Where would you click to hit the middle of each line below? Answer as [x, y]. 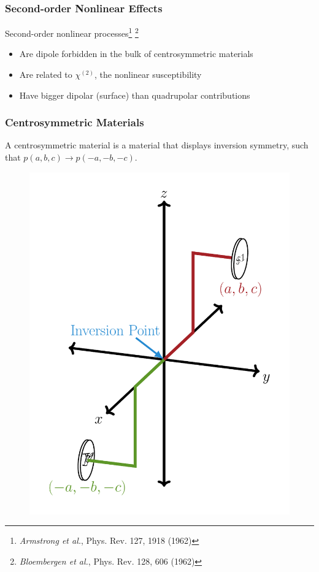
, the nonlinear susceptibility [148, 74]
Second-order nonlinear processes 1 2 [72, 32]
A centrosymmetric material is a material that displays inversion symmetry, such [157, 145]
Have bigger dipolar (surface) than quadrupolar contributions [135, 95]
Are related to [46, 74]
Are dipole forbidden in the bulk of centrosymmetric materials [136, 54]
